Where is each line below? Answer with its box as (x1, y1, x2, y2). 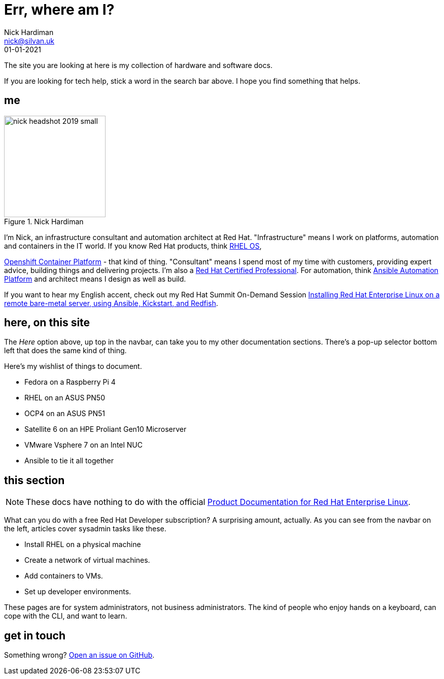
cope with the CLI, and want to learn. (4, 612, 127, 621)
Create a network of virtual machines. (24, 556, 150, 565)
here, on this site (4, 316, 90, 329)
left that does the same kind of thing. (4, 346, 127, 355)
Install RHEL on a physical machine (24, 540, 141, 549)
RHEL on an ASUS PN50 (24, 393, 105, 402)
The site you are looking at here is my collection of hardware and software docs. (4, 60, 272, 70)
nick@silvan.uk (4, 36, 55, 45)
